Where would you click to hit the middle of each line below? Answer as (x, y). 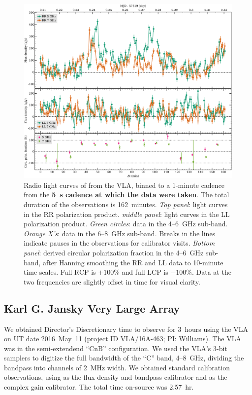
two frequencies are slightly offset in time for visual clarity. (112, 281)
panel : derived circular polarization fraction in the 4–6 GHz (114, 252)
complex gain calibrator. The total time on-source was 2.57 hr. (99, 387)
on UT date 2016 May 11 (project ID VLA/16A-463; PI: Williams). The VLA (123, 339)
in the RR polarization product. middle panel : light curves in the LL (127, 214)
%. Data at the (209, 272)
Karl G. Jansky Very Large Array (92, 308)
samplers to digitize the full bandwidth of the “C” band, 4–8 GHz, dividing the (124, 358)
